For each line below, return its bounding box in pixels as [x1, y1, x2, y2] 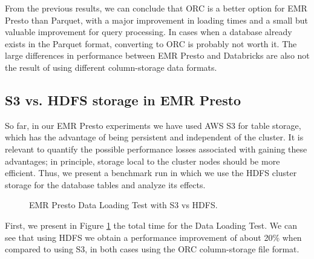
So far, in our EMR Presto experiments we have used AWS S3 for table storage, [5, 119, 301, 131]
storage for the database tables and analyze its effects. [5, 178, 206, 191]
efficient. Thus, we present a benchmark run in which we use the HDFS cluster [5, 166, 297, 179]
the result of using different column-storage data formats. [5, 61, 217, 73]
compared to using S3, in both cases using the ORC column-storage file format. [5, 243, 299, 255]
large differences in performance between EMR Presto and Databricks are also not [5, 49, 310, 62]
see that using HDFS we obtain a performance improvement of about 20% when [5, 231, 302, 243]
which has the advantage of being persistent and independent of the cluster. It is [5, 131, 304, 143]
